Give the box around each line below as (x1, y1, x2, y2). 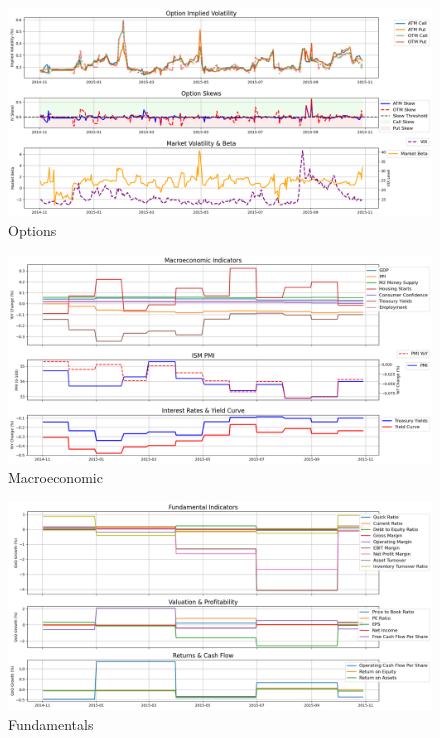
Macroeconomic (8, 467, 103, 488)
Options (8, 220, 57, 241)
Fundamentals (8, 714, 94, 735)
